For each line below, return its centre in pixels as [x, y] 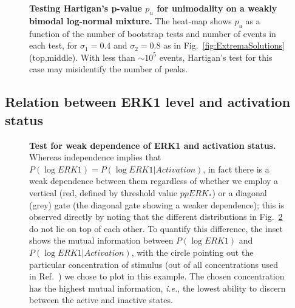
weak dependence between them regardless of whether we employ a [154, 181]
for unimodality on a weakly [217, 8]
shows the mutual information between [101, 240]
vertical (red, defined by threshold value [103, 192]
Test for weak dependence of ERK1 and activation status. [153, 145]
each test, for [53, 45]
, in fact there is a [236, 169]
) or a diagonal [239, 192]
